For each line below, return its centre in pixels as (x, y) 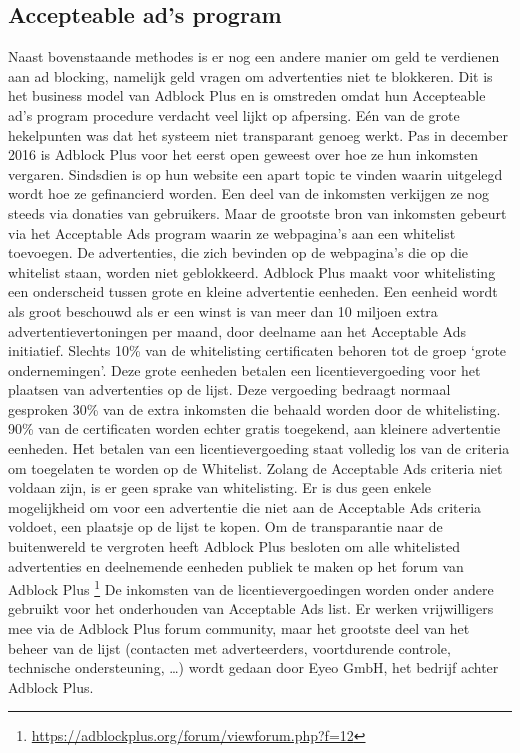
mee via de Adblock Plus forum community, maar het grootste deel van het (239, 628)
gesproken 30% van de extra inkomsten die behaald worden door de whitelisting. (254, 408)
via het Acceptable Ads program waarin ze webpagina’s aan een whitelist (232, 232)
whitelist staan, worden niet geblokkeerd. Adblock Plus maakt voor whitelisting (252, 271)
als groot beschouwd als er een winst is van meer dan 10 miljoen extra (223, 310)
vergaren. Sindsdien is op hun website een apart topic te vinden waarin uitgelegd (255, 173)
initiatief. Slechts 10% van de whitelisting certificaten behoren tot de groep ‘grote (257, 350)
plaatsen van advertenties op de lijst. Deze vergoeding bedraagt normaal (229, 389)
